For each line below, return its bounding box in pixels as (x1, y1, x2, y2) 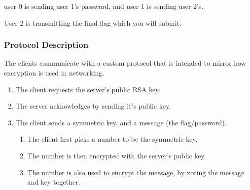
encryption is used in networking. (4, 68, 105, 77)
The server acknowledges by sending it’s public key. (15, 101, 171, 111)
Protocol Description (4, 38, 89, 51)
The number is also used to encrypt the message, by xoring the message (27, 167, 245, 177)
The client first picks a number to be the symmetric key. (27, 134, 198, 144)
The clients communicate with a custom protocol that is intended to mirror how (4, 58, 246, 68)
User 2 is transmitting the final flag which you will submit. (4, 17, 181, 28)
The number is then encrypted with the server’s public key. (27, 150, 206, 160)
